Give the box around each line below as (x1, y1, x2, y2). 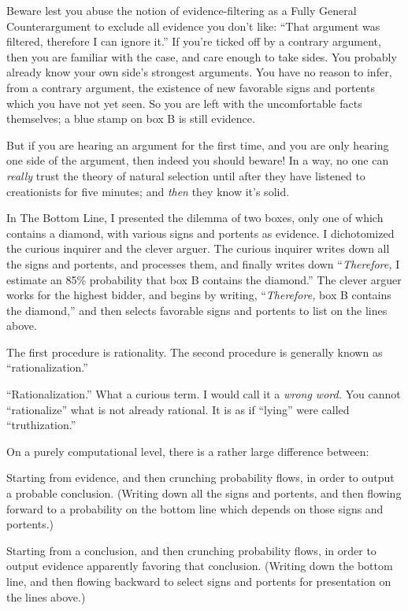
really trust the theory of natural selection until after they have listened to (6, 167, 365, 183)
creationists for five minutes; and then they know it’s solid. (6, 183, 290, 199)
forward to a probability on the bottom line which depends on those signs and (6, 500, 384, 517)
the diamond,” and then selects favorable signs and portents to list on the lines (6, 302, 388, 318)
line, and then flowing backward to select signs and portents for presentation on (6, 573, 391, 589)
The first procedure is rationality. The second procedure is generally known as (6, 343, 383, 360)
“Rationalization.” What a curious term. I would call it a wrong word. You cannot (6, 386, 401, 402)
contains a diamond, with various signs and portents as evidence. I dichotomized (6, 224, 395, 241)
